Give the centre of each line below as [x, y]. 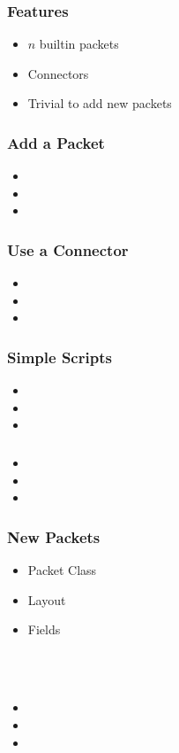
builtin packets [79, 44]
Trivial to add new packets [100, 103]
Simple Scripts [60, 357]
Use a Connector [68, 249]
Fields [44, 629]
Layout [47, 599]
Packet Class [62, 569]
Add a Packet [56, 142]
